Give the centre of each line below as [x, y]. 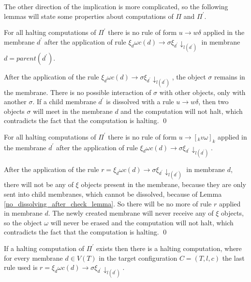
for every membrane [33, 258]
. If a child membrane [64, 102]
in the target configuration [138, 258]
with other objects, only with [202, 92]
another [15, 102]
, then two [214, 102]
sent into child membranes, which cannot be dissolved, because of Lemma [113, 194]
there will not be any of [39, 184]
